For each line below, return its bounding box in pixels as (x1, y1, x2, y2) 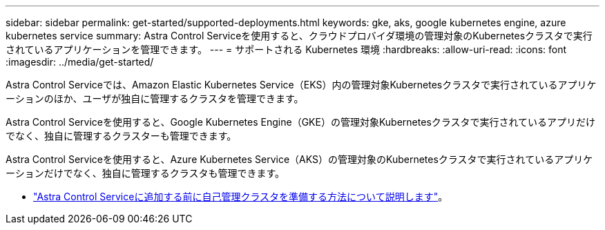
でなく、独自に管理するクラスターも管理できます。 (6, 130, 237, 142)
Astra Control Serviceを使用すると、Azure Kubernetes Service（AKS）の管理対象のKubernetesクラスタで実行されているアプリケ (6, 153, 593, 165)
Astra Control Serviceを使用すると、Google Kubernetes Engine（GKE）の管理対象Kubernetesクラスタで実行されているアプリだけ (6, 116, 596, 128)
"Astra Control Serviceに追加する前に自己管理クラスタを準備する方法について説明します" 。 (33, 191, 448, 202)
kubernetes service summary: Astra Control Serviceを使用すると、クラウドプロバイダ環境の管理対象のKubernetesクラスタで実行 (6, 30, 593, 41)
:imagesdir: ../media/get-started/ (6, 56, 154, 68)
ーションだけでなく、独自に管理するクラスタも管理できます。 (6, 167, 285, 179)
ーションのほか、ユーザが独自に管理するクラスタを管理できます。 (6, 93, 304, 104)
